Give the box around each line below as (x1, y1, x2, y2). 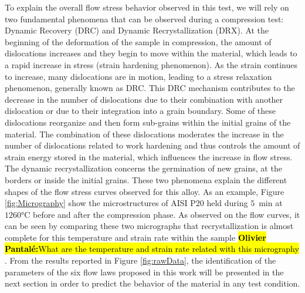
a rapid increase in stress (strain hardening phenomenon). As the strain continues (5, 58, 298, 70)
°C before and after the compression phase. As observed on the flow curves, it (21, 208, 300, 220)
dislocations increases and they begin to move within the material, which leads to (5, 47, 297, 59)
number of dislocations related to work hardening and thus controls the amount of (5, 139, 300, 151)
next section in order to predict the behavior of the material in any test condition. (5, 277, 300, 289)
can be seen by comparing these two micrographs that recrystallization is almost (5, 220, 294, 232)
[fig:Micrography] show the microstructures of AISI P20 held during (5, 197, 248, 209)
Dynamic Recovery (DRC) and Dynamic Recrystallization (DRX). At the (5, 24, 269, 36)
